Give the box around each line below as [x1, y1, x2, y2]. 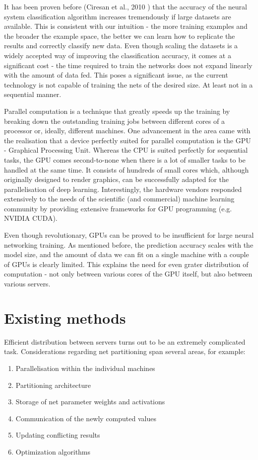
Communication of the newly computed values [15, 413, 156, 423]
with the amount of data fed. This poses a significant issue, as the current [4, 70, 228, 80]
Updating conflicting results [15, 430, 100, 440]
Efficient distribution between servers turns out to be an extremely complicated [4, 336, 246, 347]
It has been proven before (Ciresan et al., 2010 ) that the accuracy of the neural [4, 1, 247, 11]
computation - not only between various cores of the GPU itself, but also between [4, 269, 253, 279]
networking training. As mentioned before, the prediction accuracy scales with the [4, 239, 254, 250]
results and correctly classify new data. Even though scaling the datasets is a [4, 40, 238, 51]
